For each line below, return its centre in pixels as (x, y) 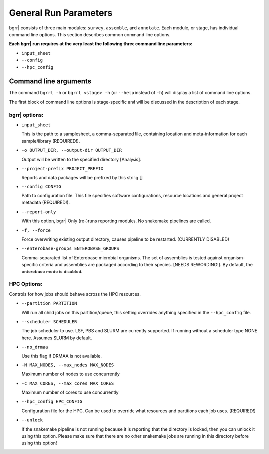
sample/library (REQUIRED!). (51, 141)
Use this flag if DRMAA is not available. (62, 356)
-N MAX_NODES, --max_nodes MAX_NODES (68, 365)
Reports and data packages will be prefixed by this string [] (82, 178)
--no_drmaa (35, 347)
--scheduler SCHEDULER (49, 321)
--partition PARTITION (49, 304)
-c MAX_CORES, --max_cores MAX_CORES (68, 383)
